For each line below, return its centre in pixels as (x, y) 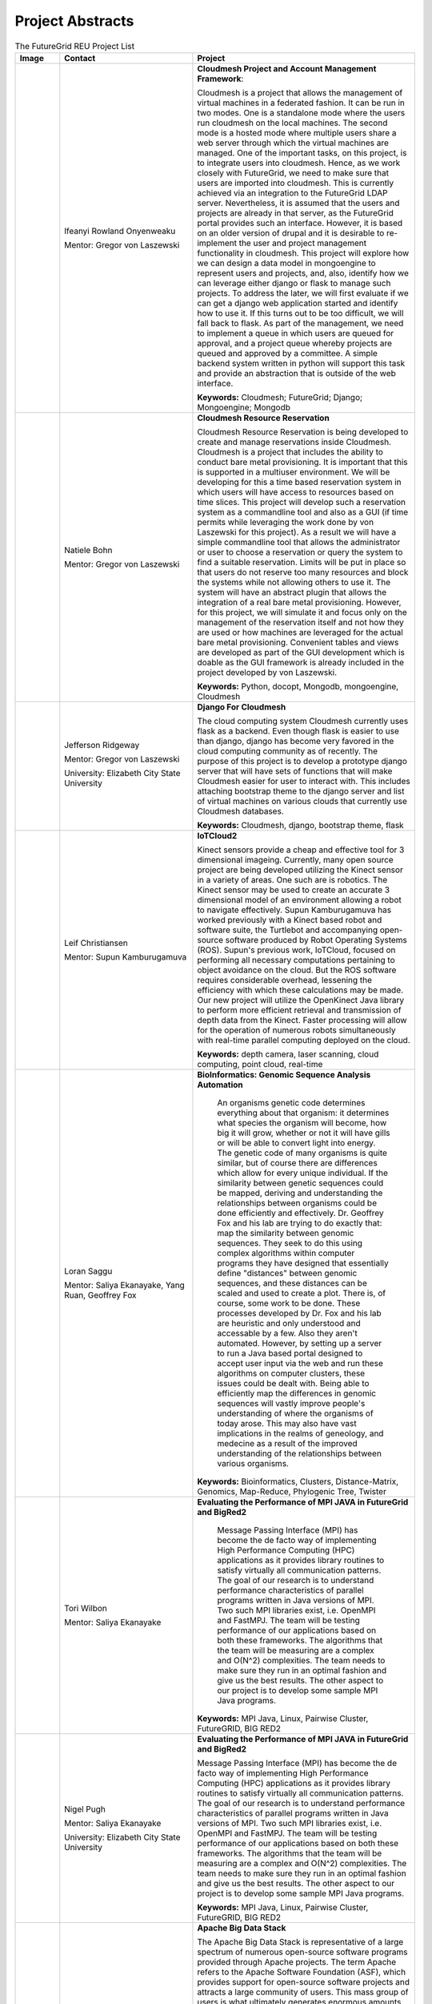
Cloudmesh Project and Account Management (287, 68)
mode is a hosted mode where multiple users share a (297, 132)
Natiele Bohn (88, 550)
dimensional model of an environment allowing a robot (299, 899)
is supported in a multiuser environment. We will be (294, 471)
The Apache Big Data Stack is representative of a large (300, 1941)
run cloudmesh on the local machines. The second (292, 123)
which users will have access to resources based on (296, 491)
